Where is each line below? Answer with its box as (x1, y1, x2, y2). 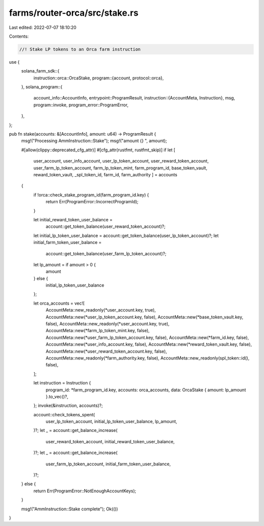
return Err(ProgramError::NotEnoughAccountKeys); (33, 488, 136, 494)
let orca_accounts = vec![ (33, 300, 85, 306)
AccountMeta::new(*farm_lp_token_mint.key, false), (45, 328, 150, 334)
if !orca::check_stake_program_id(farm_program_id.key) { (33, 191, 149, 198)
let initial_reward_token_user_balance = (33, 216, 112, 222)
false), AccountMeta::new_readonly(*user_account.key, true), (45, 321, 170, 327)
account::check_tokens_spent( (33, 411, 95, 417)
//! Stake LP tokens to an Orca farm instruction (19, 47, 141, 52)
